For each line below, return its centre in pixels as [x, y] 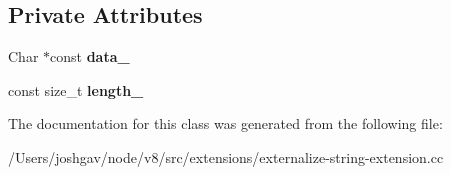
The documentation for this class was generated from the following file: [225, 123]
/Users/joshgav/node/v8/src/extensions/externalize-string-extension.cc [226, 156]
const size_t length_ [76, 89]
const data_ [90, 56]
